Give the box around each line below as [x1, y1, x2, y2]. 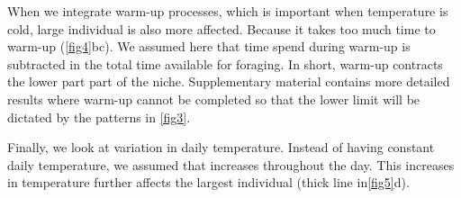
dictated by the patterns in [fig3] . [7, 107, 191, 126]
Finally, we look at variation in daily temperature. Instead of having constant [7, 138, 435, 157]
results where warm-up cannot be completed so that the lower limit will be [7, 89, 420, 108]
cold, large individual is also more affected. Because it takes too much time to [7, 19, 436, 38]
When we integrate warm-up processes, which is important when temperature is [7, 2, 448, 20]
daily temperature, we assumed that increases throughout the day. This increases [7, 155, 455, 174]
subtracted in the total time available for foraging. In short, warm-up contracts [7, 54, 443, 73]
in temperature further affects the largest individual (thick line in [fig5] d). [7, 173, 410, 192]
